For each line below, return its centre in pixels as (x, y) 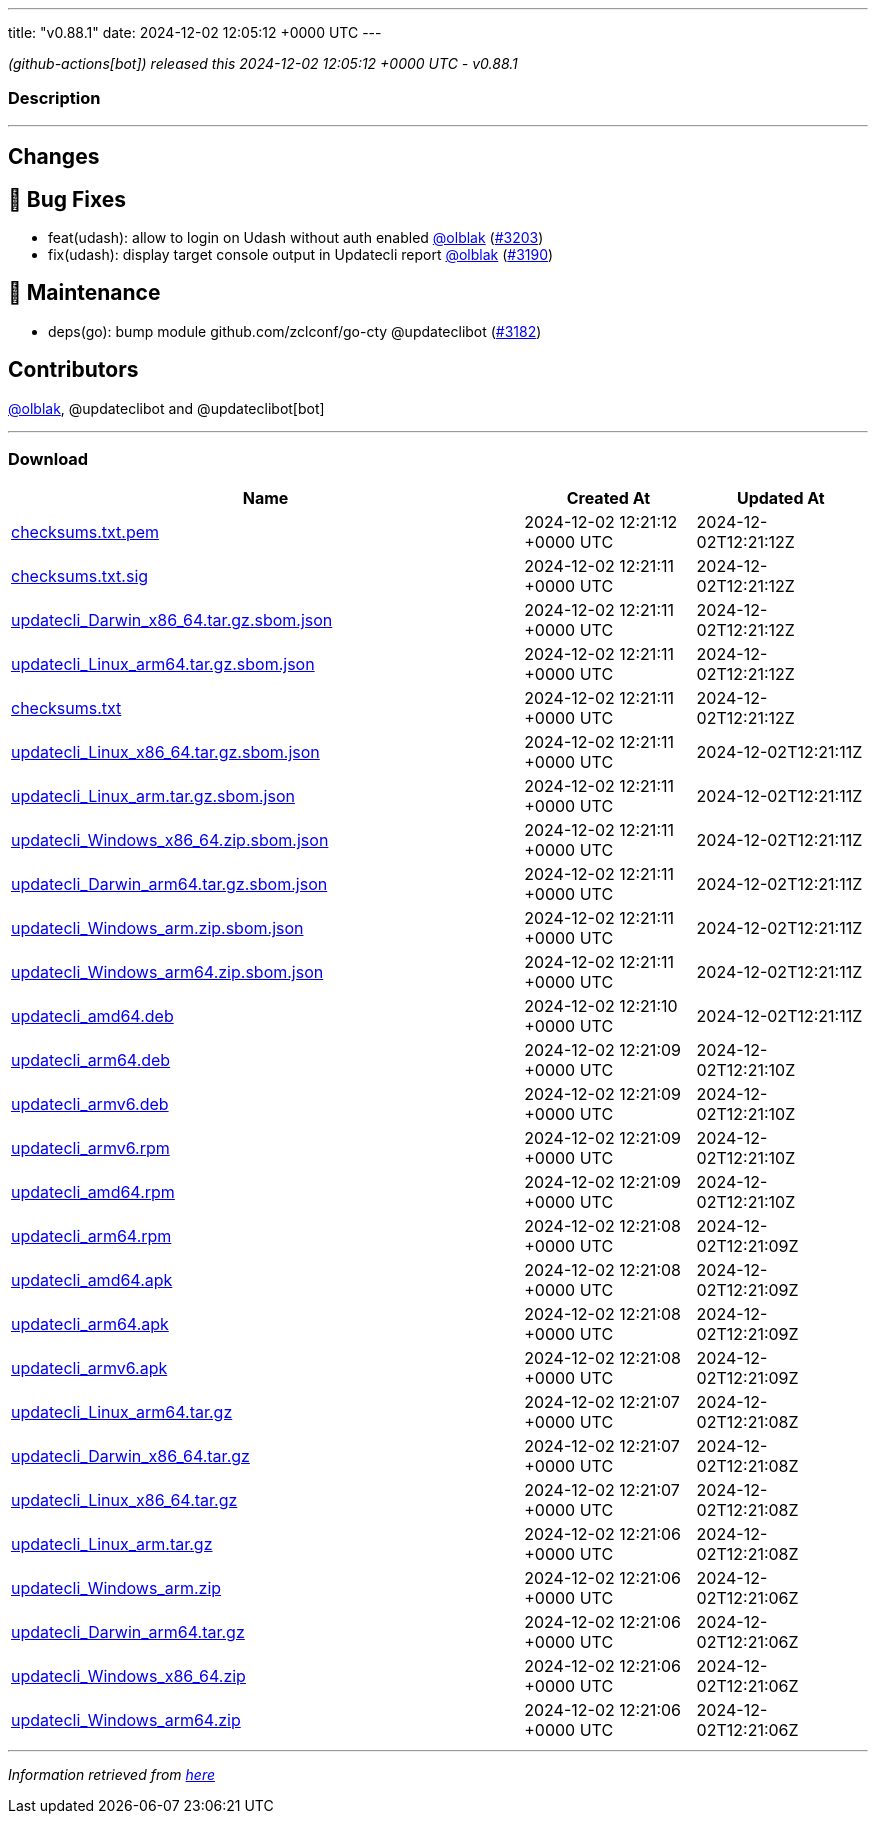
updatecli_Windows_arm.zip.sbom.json (157, 928)
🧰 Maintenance (84, 293)
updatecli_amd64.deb (92, 1016)
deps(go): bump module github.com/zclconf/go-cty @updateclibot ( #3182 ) (295, 331)
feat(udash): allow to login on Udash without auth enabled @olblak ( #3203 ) (296, 238)
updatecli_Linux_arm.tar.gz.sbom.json (153, 796)
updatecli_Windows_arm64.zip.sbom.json (167, 972)
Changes (54, 157)
